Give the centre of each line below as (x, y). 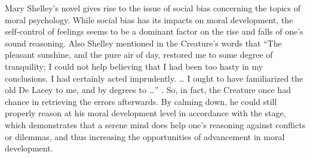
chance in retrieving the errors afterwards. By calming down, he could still (141, 101)
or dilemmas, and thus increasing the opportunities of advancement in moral (145, 136)
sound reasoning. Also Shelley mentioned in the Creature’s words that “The (143, 43)
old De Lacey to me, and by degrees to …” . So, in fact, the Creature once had (148, 90)
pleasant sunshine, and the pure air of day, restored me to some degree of (139, 55)
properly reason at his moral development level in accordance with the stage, (145, 113)
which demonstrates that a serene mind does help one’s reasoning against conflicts (155, 124)
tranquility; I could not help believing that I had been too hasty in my (134, 66)
